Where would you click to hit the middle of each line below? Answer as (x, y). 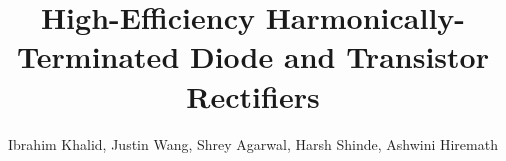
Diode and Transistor (339, 56)
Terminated (98, 56)
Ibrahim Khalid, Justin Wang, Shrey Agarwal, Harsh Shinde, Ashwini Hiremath (253, 143)
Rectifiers (253, 95)
